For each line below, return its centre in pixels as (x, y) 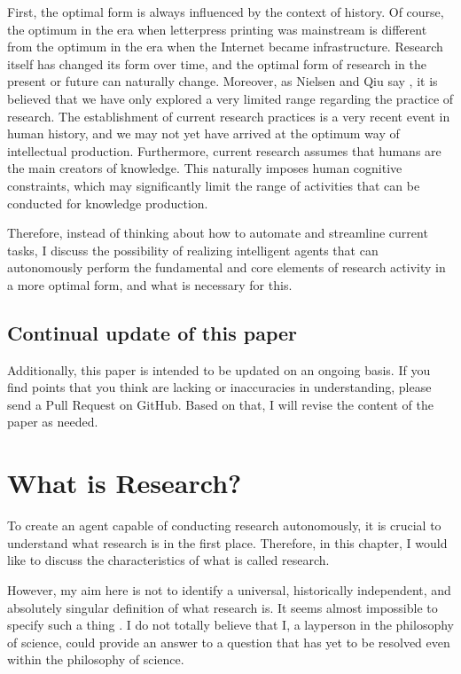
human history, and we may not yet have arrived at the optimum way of (203, 133)
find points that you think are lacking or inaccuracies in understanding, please (219, 387)
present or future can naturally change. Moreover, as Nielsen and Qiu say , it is (223, 81)
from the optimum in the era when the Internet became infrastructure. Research (225, 47)
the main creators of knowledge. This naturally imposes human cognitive (205, 168)
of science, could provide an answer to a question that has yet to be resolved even (229, 642)
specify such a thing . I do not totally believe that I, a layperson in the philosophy (230, 625)
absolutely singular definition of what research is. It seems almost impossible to (223, 607)
